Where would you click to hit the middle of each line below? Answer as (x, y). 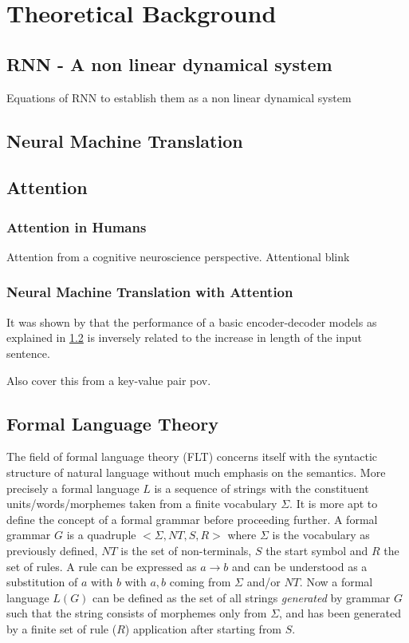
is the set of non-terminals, (186, 550)
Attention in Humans (77, 226)
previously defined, (52, 550)
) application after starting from (203, 628)
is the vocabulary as (321, 535)
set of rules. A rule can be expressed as (102, 566)
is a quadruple (101, 535)
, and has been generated (340, 613)
